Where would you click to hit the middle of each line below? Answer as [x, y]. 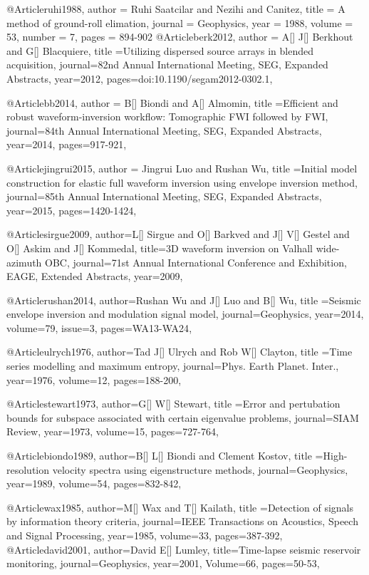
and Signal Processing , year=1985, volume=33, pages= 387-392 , [145, 535]
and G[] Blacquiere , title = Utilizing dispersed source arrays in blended [160, 50]
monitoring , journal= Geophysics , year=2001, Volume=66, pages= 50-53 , [163, 563]
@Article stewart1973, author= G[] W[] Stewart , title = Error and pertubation [173, 404]
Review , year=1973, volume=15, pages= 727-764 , [113, 431]
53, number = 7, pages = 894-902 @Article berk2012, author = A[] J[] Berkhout [180, 37]
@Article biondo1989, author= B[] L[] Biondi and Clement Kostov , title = [165, 456]
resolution [28, 469]
